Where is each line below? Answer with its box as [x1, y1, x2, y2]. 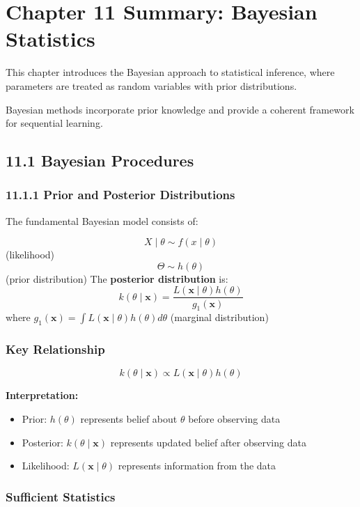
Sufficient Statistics [6, 487, 116, 505]
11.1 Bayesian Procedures [6, 150, 194, 171]
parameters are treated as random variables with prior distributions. [6, 78, 297, 93]
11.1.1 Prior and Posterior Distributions [6, 186, 235, 203]
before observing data [188, 411, 281, 426]
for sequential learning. [6, 116, 103, 130]
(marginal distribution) [170, 310, 269, 325]
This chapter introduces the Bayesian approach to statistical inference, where [6, 65, 335, 79]
